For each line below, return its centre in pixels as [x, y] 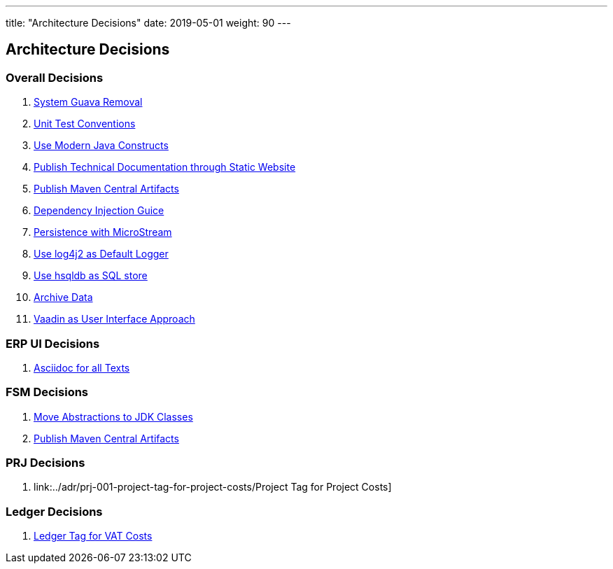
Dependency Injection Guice [99, 211]
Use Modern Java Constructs [101, 146]
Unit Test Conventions [85, 124]
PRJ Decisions [45, 463]
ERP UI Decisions [53, 343]
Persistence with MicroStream [103, 232]
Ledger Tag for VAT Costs [93, 536]
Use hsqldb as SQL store [91, 276]
